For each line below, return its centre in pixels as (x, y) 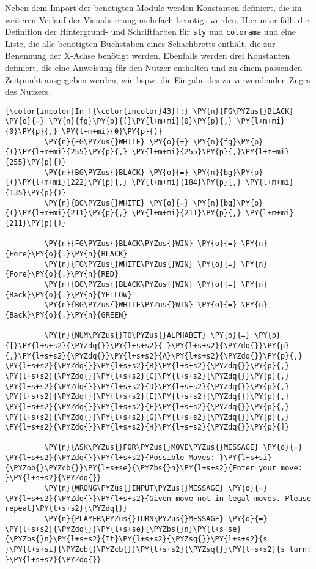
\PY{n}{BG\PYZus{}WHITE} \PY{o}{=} (116, 203)
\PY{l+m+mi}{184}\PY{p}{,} (186, 183)
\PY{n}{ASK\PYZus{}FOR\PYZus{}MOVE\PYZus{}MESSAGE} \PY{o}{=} (173, 448)
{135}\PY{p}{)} (36, 193)
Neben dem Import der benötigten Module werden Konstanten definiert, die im (153, 7)
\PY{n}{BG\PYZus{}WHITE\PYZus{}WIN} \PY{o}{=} (141, 305)
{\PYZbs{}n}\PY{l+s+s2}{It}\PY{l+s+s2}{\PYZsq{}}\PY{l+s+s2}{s (136, 539)
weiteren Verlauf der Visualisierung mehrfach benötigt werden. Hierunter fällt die (157, 19)
